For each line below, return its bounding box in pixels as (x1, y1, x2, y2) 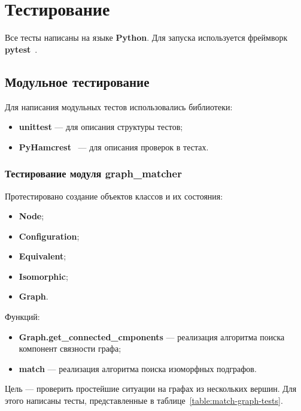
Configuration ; (19, 229, 80, 242)
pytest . (5, 43, 38, 55)
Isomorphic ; (19, 270, 68, 282)
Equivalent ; (19, 250, 66, 262)
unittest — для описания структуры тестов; (19, 120, 183, 133)
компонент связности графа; (19, 342, 121, 355)
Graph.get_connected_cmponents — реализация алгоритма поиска (19, 330, 285, 343)
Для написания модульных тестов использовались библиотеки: (5, 100, 233, 113)
